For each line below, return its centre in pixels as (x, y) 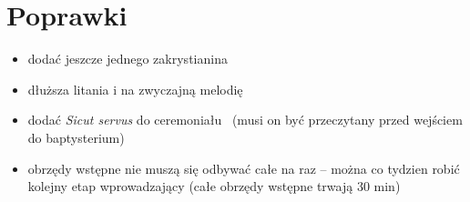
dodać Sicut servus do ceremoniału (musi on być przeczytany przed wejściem (245, 120)
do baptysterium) (76, 137)
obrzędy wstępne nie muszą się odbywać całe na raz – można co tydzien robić (244, 168)
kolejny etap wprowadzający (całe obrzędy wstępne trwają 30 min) (214, 186)
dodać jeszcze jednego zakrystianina (128, 59)
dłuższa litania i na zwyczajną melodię (135, 89)
